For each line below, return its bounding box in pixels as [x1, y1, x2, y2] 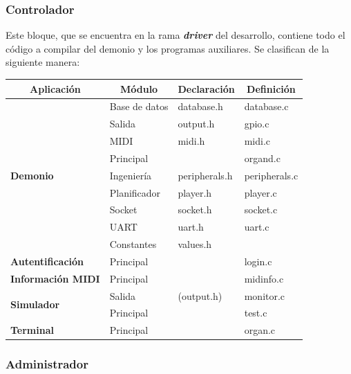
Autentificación [10, 253, 84, 268]
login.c [244, 253, 272, 268]
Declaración [178, 81, 235, 96]
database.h [178, 99, 223, 114]
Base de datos [109, 99, 169, 114]
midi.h [178, 134, 205, 148]
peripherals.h [178, 168, 233, 182]
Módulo [120, 81, 158, 96]
